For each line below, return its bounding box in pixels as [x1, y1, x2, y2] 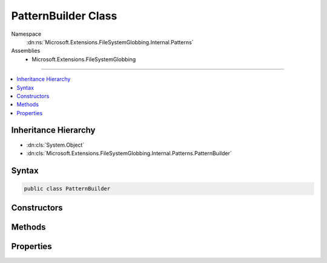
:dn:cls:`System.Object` [26, 141, 85, 148]
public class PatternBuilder [24, 185, 111, 192]
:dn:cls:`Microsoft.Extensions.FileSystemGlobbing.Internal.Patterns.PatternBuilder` [26, 149, 233, 157]
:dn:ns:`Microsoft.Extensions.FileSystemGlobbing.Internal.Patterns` [26, 38, 194, 45]
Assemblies [11, 47, 41, 55]
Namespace [11, 30, 42, 38]
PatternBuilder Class [11, 9, 117, 22]
